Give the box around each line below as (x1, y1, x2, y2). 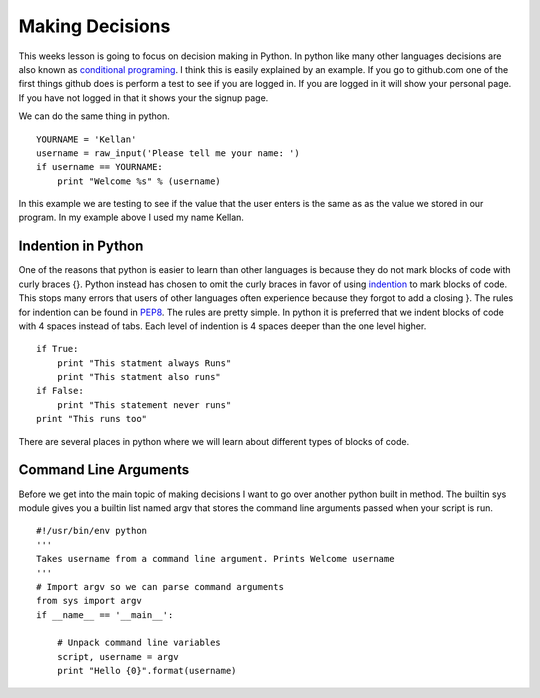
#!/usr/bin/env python (36, 525, 148, 537)
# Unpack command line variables (56, 637, 222, 649)
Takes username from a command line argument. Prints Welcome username (36, 553, 395, 565)
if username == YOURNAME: (36, 161, 164, 173)
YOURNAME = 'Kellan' (36, 133, 137, 145)
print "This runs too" (36, 413, 148, 425)
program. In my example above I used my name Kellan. (18, 211, 245, 224)
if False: (36, 385, 84, 397)
